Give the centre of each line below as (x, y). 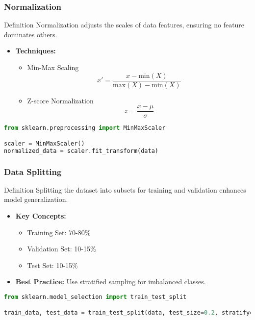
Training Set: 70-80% (59, 232)
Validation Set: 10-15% (62, 249)
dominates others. (31, 34)
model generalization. (36, 199)
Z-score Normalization (60, 100)
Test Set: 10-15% (52, 265)
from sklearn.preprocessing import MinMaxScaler (85, 128)
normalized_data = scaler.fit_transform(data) (81, 151)
